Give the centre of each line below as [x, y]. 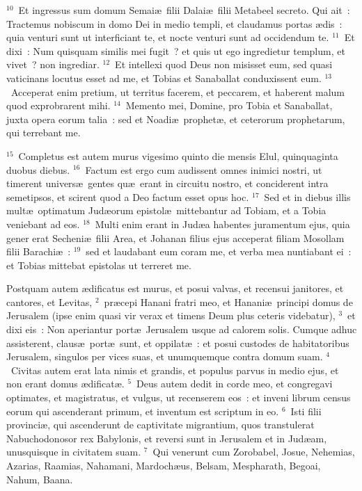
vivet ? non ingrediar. [53, 64]
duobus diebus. [38, 169]
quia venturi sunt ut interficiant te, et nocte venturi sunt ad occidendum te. [168, 37]
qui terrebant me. [44, 132]
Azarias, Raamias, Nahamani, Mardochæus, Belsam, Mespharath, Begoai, [164, 465]
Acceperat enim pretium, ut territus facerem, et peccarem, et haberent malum [178, 91]
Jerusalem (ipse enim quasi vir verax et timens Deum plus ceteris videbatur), [171, 315]
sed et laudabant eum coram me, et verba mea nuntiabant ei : [219, 251]
